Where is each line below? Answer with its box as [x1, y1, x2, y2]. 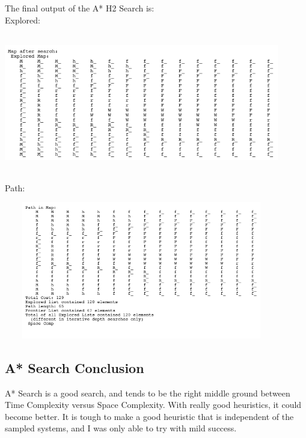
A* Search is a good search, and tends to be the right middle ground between [5, 386, 290, 399]
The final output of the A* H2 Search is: [5, 2, 155, 14]
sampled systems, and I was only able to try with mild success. [5, 422, 237, 434]
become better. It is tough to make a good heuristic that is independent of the [5, 410, 294, 422]
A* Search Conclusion [5, 358, 144, 377]
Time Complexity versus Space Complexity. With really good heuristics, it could [5, 398, 302, 411]
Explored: [5, 13, 40, 26]
